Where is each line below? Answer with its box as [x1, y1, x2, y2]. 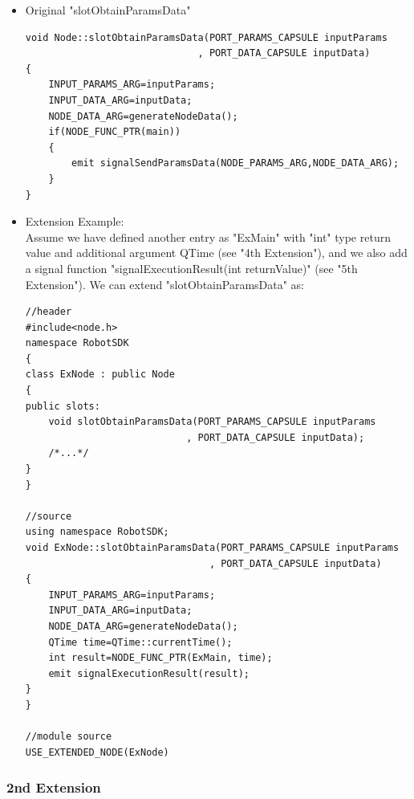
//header [25, 306, 72, 318]
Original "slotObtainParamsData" [25, 2, 191, 18]
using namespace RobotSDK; [25, 526, 169, 538]
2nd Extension [6, 777, 101, 797]
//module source [25, 731, 112, 743]
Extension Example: [25, 213, 124, 230]
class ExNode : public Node [25, 369, 175, 381]
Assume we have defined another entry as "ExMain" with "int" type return [25, 228, 391, 245]
